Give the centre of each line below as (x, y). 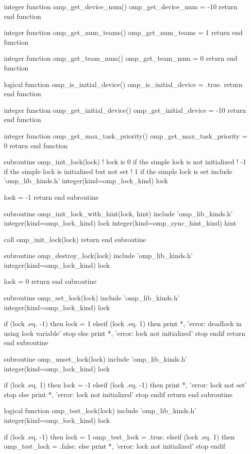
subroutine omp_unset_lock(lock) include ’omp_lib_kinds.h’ (96, 359)
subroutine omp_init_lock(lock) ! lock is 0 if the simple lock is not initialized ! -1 (125, 162)
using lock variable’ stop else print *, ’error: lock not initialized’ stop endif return (125, 333)
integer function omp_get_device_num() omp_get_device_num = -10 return (121, 6)
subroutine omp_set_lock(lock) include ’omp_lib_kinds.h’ (92, 298)
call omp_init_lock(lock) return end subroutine (75, 239)
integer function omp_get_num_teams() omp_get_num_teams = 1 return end (123, 32)
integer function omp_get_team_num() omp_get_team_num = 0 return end (121, 58)
